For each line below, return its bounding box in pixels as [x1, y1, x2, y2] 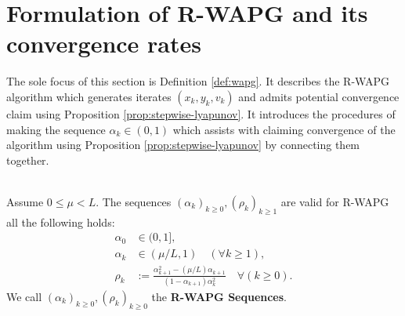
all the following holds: [6, 213, 115, 230]
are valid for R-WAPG [280, 193, 389, 209]
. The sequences [96, 193, 172, 209]
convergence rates [6, 27, 201, 60]
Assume [6, 193, 44, 209]
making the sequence [6, 121, 106, 137]
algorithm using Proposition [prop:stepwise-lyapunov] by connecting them [6, 136, 360, 153]
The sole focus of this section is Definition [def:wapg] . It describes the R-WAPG [6, 73, 389, 89]
